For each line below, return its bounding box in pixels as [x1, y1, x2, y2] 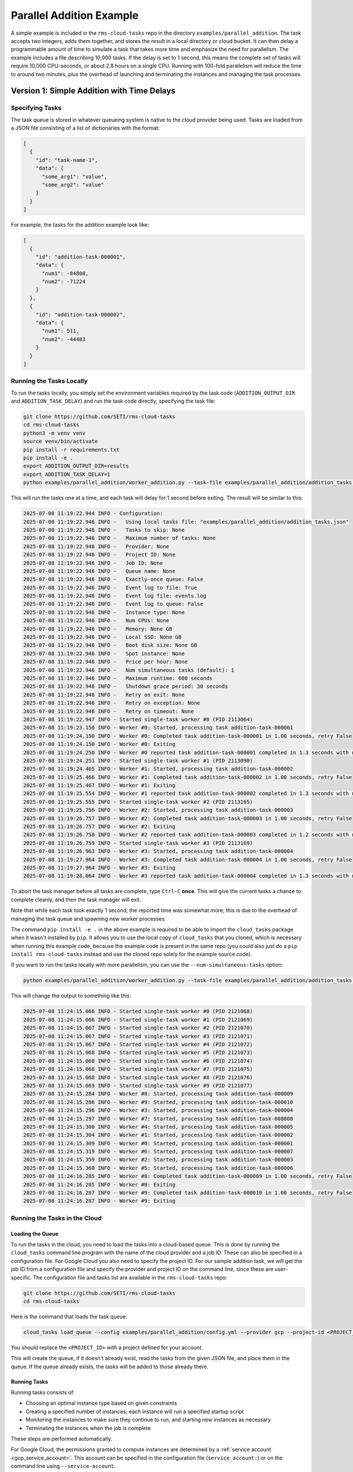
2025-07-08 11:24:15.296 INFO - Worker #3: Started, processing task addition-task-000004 [23, 1107, 294, 1114]
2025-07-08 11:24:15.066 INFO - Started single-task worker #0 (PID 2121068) [23, 1008, 253, 1015]
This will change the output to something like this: [11, 992, 132, 999]
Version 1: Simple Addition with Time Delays [11, 86, 176, 96]
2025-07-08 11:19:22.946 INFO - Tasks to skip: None [23, 526, 185, 533]
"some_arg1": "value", [42, 173, 108, 180]
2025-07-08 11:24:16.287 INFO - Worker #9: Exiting [23, 1198, 176, 1204]
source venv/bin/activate [23, 438, 98, 445]
